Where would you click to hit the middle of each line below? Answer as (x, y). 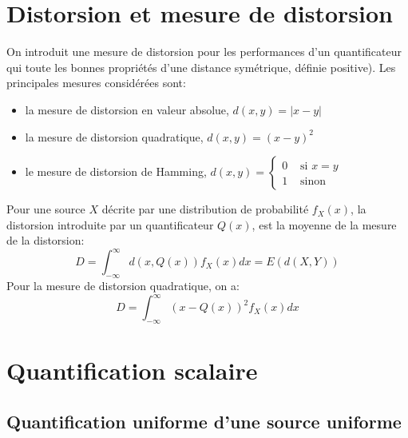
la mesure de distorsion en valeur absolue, (127, 109)
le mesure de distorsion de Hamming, (116, 171)
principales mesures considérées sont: (96, 83)
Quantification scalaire (132, 370)
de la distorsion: (46, 240)
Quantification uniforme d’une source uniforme (204, 421)
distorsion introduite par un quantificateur (110, 224)
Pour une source (46, 209)
